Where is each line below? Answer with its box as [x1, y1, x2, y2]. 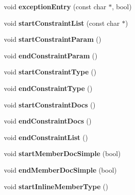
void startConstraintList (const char [4, 18, 120, 28]
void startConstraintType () [4, 67, 97, 77]
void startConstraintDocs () [4, 99, 96, 109]
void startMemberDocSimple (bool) [4, 148, 121, 159]
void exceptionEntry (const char [4, 1, 106, 11]
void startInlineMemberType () [4, 181, 108, 191]
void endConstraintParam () [4, 50, 98, 60]
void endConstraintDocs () [4, 116, 92, 126]
